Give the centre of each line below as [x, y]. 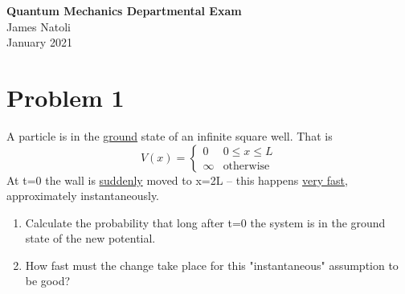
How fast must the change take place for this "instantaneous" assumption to [212, 265]
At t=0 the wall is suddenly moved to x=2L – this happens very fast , [177, 180]
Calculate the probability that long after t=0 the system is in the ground [205, 222]
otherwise [246, 167]
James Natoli [39, 26]
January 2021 [39, 42]
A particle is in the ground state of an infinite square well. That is [170, 135]
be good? [48, 281]
